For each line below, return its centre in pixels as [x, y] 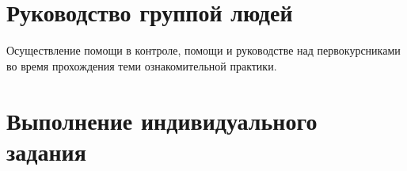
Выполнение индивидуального [162, 120]
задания [46, 151]
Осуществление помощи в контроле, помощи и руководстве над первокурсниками [203, 50]
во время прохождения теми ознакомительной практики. [142, 65]
